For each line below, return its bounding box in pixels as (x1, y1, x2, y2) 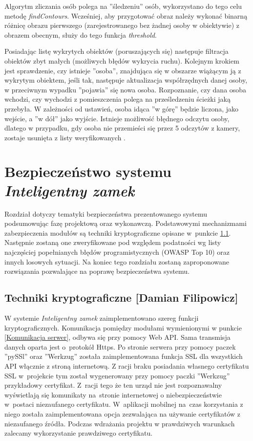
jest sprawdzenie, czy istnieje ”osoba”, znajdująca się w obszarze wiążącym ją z (4, 65, 241, 75)
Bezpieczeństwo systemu (4, 161, 171, 181)
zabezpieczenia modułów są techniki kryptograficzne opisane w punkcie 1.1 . (4, 227, 231, 238)
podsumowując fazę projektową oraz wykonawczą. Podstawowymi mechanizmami (4, 218, 247, 228)
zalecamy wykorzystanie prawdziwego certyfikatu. (4, 428, 153, 438)
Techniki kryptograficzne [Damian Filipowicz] (4, 290, 238, 305)
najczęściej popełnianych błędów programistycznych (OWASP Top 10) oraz (4, 247, 230, 257)
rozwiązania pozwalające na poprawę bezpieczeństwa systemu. (4, 266, 190, 276)
